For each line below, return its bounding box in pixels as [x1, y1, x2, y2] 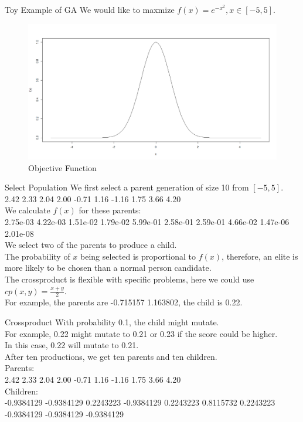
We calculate [5, 204, 50, 216]
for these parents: [79, 204, 141, 216]
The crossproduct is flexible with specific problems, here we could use [5, 273, 254, 285]
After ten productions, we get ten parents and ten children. [5, 350, 217, 362]
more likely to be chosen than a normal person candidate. [5, 261, 212, 274]
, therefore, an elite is [222, 250, 298, 262]
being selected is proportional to [80, 250, 196, 262]
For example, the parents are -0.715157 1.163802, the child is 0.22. [5, 296, 243, 308]
